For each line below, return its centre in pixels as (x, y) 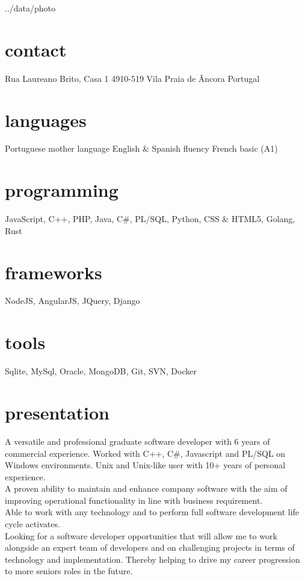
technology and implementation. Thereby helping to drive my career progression (152, 559)
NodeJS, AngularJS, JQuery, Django (72, 301)
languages (46, 119)
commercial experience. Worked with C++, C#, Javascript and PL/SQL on (145, 453)
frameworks (54, 272)
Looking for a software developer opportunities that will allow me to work (141, 535)
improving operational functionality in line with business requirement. (134, 500)
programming (62, 190)
